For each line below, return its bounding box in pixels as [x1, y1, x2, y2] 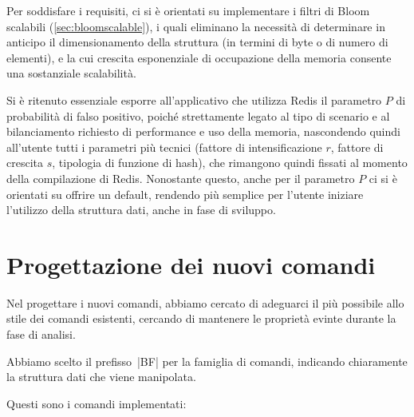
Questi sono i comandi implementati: [6, 395, 187, 411]
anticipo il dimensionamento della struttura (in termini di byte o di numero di [6, 34, 388, 50]
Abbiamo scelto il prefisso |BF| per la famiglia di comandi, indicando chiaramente [6, 352, 408, 369]
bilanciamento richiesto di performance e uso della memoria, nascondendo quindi [6, 123, 400, 140]
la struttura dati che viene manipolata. [6, 368, 196, 385]
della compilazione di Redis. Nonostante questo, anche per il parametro [6, 169, 355, 186]
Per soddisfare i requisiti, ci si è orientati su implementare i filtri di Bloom [6, 2, 370, 18]
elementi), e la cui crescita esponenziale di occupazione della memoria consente [6, 49, 392, 66]
